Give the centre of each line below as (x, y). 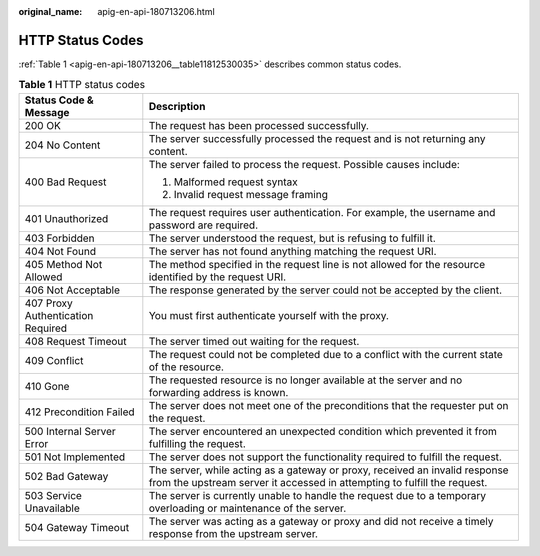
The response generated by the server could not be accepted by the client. (325, 290)
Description (177, 106)
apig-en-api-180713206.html (156, 11)
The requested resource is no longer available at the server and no (305, 380)
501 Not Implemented (75, 457)
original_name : (50, 11)
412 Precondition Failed (79, 412)
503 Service (53, 495)
